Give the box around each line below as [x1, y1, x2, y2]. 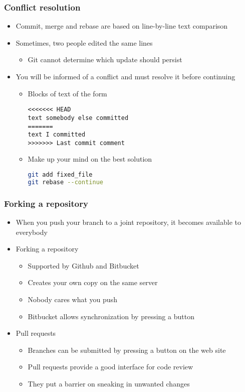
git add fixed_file [28, 171, 93, 179]
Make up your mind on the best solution [28, 154, 152, 164]
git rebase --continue [28, 178, 103, 186]
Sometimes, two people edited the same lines [16, 37, 153, 48]
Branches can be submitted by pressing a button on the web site [28, 344, 226, 355]
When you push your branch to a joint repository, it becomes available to [16, 217, 241, 227]
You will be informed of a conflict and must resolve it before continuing [16, 71, 235, 81]
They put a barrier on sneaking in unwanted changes [28, 378, 190, 388]
